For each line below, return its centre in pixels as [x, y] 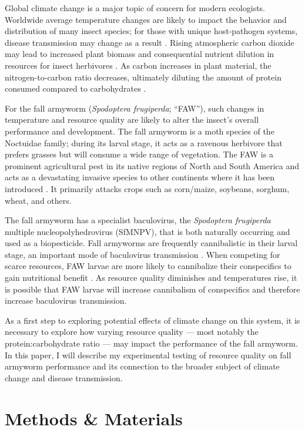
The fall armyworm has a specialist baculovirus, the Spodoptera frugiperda [138, 220]
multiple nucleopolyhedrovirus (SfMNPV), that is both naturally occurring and [148, 231]
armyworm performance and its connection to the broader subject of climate [142, 366]
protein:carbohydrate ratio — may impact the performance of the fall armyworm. [151, 343]
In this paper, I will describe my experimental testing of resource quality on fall [148, 355]
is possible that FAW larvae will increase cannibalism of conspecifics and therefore [152, 289]
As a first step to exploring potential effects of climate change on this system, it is [152, 320]
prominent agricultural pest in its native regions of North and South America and [152, 165]
